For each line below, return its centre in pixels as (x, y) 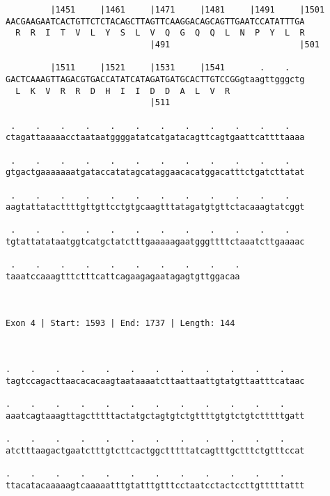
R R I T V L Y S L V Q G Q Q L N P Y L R (160, 33)
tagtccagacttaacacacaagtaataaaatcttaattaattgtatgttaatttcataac (155, 381)
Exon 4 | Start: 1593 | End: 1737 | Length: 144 (120, 323)
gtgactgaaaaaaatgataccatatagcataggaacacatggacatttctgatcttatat (155, 172)
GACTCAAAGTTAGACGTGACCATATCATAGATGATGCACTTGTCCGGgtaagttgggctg (155, 79)
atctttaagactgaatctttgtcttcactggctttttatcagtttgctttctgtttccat (155, 450)
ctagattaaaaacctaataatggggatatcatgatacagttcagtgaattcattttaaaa (155, 138)
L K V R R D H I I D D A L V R (123, 91)
